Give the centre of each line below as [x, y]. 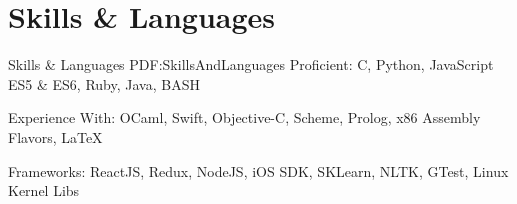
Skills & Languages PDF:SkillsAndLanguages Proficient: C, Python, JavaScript [251, 64]
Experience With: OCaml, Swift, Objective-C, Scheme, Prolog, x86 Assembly [244, 117]
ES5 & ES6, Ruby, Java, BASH [104, 83]
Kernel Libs [44, 190]
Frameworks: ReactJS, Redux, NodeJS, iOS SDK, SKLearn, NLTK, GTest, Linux [258, 170]
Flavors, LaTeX [55, 136]
